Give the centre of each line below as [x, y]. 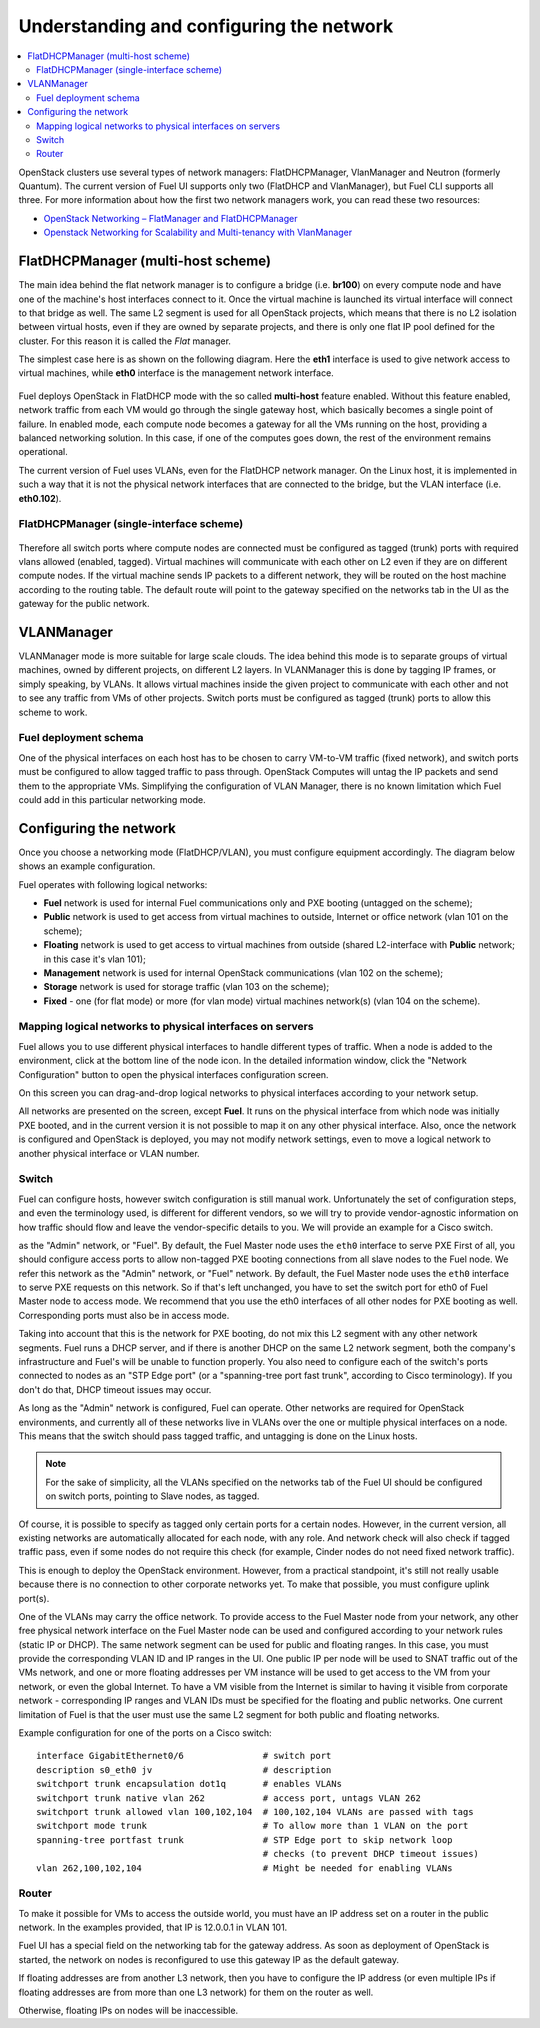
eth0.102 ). [40, 498]
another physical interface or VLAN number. [109, 1153]
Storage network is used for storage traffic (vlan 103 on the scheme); [186, 987]
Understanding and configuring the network [206, 26]
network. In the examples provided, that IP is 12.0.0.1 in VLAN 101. [153, 1927]
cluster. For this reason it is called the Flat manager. [125, 341]
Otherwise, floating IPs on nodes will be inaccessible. [128, 2011]
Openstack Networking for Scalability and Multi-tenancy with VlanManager [198, 232]
